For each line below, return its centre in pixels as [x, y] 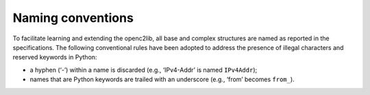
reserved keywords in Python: [55, 57]
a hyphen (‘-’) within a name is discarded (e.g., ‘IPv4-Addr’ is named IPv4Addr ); [144, 70]
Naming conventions [73, 18]
